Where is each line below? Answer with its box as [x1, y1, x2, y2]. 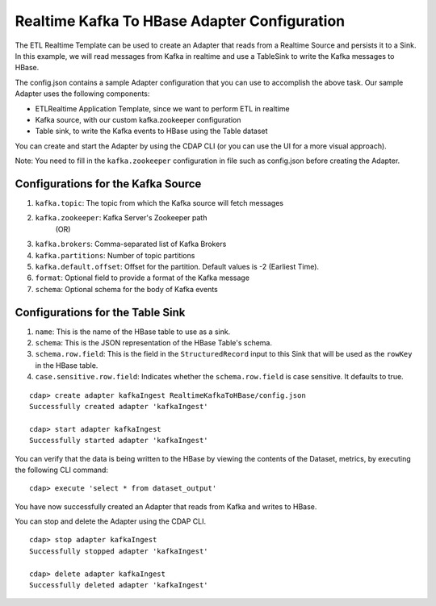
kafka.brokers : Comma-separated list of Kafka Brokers [35, 239, 227, 249]
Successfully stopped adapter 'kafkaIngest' [29, 546, 209, 556]
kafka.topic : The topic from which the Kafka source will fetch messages [35, 198, 284, 207]
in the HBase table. [35, 360, 99, 370]
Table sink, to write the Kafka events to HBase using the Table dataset [35, 126, 268, 136]
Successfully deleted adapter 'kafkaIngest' [29, 581, 209, 590]
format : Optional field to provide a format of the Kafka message [35, 273, 250, 282]
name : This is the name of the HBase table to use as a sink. [35, 327, 231, 336]
